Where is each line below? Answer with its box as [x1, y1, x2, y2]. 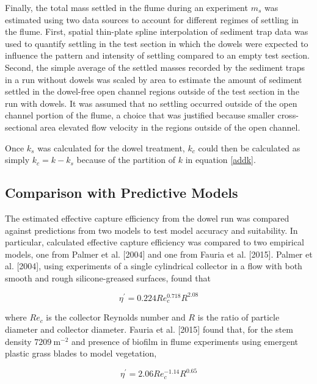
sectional [5, 120, 37, 133]
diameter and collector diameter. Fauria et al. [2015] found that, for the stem [5, 323, 293, 336]
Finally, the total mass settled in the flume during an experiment [5, 1, 248, 13]
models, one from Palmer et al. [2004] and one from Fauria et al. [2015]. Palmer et [5, 247, 313, 260]
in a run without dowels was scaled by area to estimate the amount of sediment [5, 73, 302, 85]
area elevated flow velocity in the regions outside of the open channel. [40, 120, 301, 133]
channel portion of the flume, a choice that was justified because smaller [5, 109, 275, 121]
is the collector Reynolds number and [46, 311, 186, 324]
